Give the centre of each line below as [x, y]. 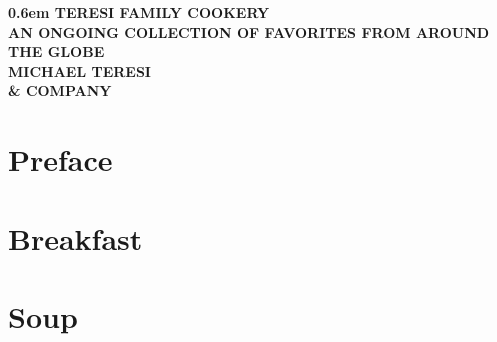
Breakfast [75, 237]
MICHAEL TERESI [79, 70]
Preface [60, 159]
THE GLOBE [56, 51]
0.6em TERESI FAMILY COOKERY [139, 12]
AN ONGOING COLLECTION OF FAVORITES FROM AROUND [249, 31]
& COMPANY [60, 90]
